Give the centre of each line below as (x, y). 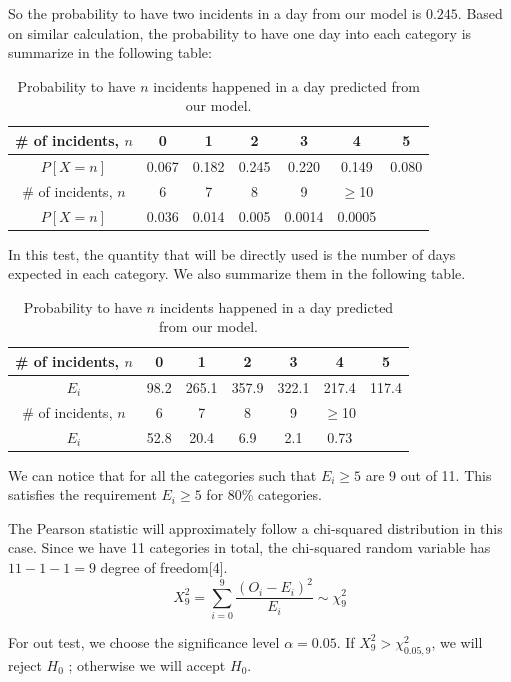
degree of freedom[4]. (164, 566)
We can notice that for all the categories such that (162, 474)
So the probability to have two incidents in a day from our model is (215, 13)
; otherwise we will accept (147, 664)
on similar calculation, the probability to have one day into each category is (240, 32)
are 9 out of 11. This (428, 474)
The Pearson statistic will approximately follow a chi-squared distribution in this (255, 527)
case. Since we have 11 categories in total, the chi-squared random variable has (249, 547)
